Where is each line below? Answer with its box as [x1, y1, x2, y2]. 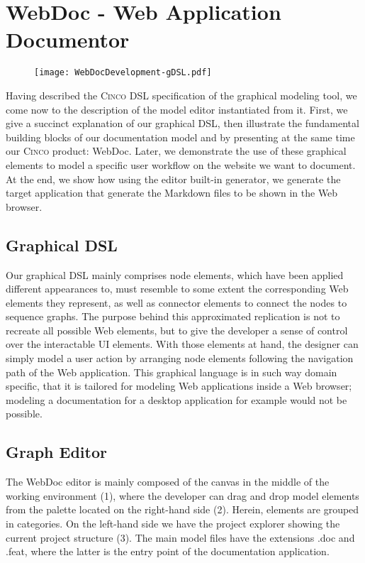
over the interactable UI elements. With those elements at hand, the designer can [6, 337, 359, 351]
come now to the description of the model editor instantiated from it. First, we [6, 102, 348, 116]
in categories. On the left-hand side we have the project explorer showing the [6, 516, 340, 531]
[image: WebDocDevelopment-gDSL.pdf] [34, 67, 212, 78]
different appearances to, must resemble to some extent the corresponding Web [6, 281, 349, 296]
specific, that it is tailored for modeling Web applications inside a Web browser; [6, 378, 352, 393]
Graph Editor [6, 441, 107, 463]
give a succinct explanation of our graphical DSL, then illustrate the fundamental [6, 116, 359, 131]
